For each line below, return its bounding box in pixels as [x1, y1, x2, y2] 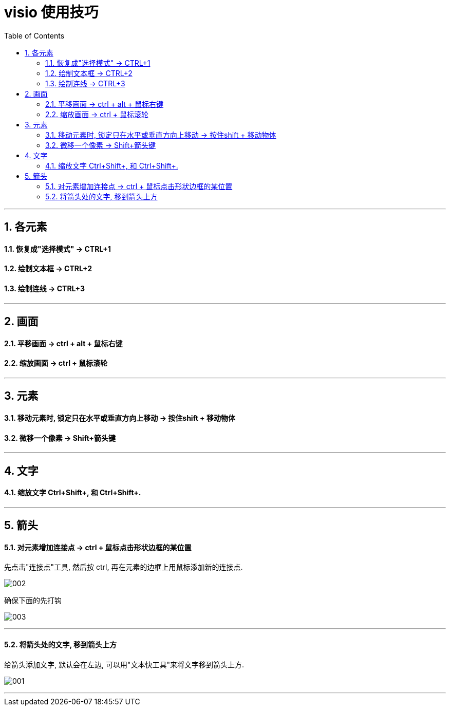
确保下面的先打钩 [4, 596, 62, 605]
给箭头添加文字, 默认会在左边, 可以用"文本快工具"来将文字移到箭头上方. [4, 660, 245, 669]
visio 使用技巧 [4, 4, 99, 21]
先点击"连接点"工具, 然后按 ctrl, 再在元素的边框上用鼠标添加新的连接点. [4, 563, 243, 572]
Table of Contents [4, 31, 65, 40]
